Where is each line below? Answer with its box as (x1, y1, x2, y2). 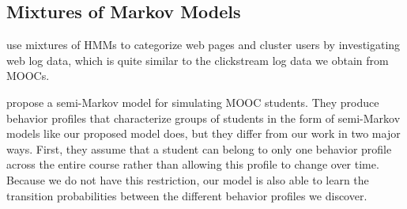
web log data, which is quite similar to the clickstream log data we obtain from (6, 51, 389, 68)
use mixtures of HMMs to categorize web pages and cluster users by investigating (6, 36, 401, 53)
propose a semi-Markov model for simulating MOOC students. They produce (6, 93, 379, 110)
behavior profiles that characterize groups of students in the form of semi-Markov (6, 109, 401, 126)
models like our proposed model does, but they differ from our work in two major (6, 125, 401, 142)
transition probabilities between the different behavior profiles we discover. (6, 187, 367, 203)
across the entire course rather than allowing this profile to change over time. (6, 156, 379, 173)
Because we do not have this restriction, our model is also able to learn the (6, 171, 369, 188)
